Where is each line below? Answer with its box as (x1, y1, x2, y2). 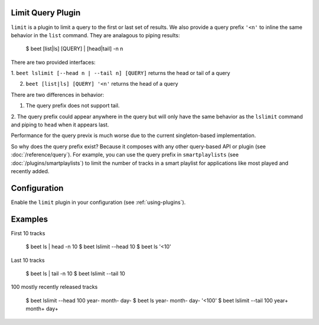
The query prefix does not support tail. (25, 102, 120, 109)
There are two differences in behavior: (11, 91, 105, 98)
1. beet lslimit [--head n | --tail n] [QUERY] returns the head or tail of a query (11, 70, 230, 77)
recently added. (11, 167, 50, 174)
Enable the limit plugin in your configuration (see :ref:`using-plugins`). (11, 199, 186, 206)
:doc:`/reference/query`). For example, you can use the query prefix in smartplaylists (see (11, 151, 239, 158)
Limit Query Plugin (11, 8, 81, 18)
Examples (11, 214, 48, 224)
